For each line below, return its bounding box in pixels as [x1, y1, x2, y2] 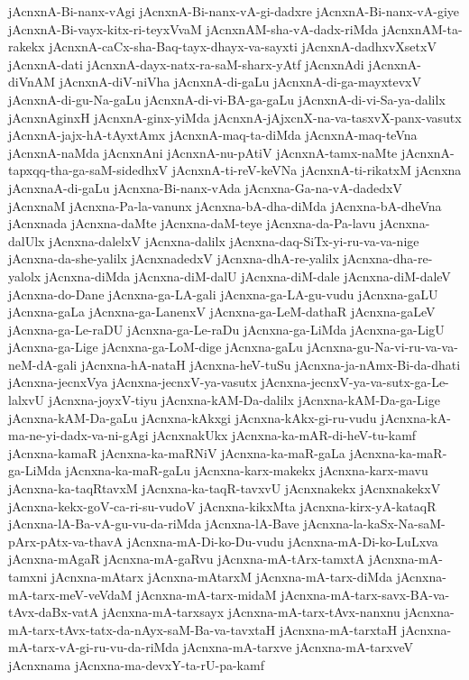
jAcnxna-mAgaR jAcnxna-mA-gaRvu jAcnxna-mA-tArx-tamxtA [8, 549, 365, 568]
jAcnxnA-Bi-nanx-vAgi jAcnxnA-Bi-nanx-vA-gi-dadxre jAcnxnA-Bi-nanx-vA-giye [8, 2, 459, 20]
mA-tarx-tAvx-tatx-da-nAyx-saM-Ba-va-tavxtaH [8, 620, 276, 639]
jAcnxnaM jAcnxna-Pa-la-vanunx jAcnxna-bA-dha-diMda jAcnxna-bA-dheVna [8, 196, 442, 215]
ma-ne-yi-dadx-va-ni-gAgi [8, 426, 149, 445]
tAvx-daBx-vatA [8, 602, 99, 621]
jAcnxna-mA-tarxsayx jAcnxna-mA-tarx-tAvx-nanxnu [102, 602, 400, 621]
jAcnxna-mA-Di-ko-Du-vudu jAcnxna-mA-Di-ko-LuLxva [126, 531, 438, 550]
